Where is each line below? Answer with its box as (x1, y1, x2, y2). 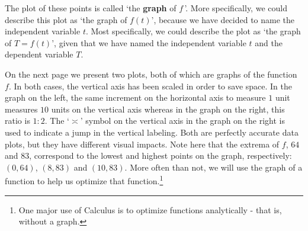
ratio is (5, 114, 30, 127)
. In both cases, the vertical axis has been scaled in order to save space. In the (8, 79, 293, 92)
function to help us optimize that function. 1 (5, 173, 163, 187)
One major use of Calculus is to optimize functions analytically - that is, (18, 203, 282, 216)
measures (5, 102, 38, 115)
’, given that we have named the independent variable (52, 36, 246, 49)
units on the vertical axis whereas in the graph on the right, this (51, 102, 285, 115)
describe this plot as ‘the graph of (5, 13, 127, 25)
